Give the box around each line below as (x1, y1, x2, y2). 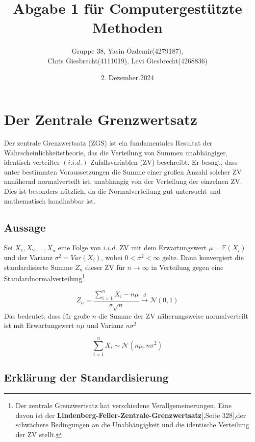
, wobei (101, 252, 123, 262)
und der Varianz (4, 252, 52, 262)
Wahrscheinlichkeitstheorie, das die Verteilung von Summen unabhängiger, (4, 147, 228, 157)
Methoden (92, 17, 163, 37)
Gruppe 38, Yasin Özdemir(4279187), (72, 46, 183, 56)
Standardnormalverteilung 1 (4, 272, 85, 283)
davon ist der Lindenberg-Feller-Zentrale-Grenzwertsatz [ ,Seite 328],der (15, 410, 246, 420)
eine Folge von (58, 242, 101, 253)
